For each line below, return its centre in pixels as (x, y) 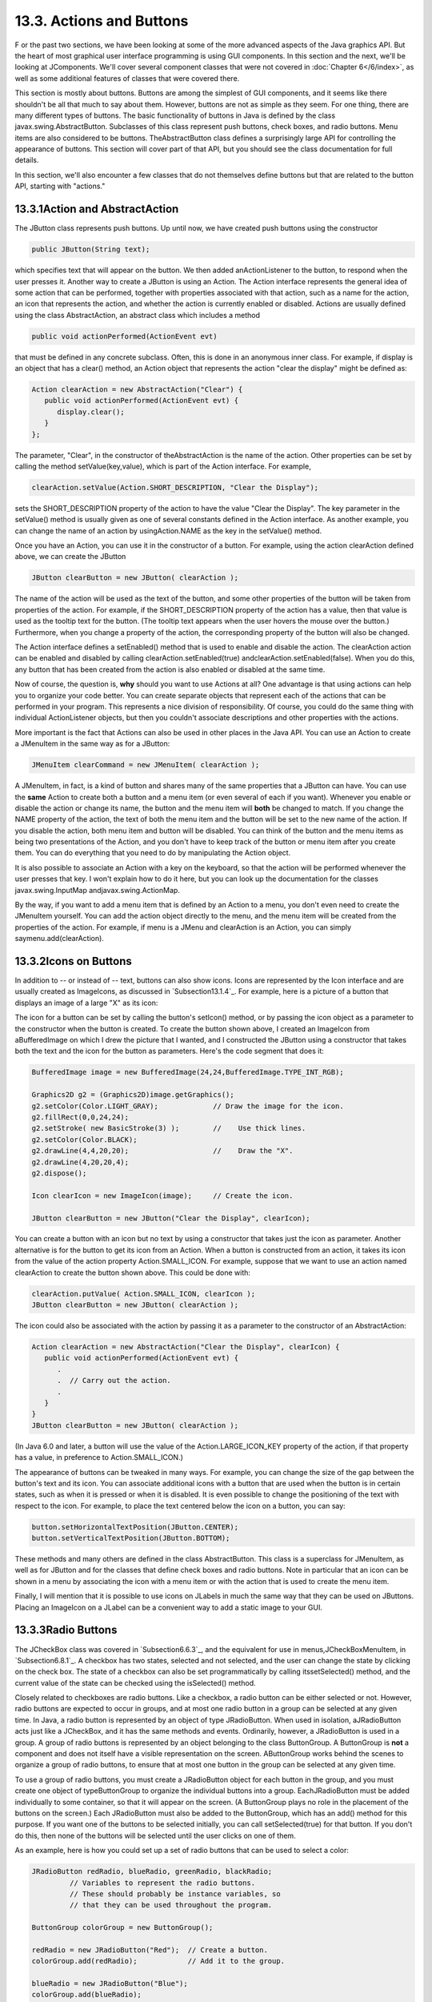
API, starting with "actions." (60, 186)
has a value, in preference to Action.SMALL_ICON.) (99, 1457)
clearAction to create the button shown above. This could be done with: (133, 1272)
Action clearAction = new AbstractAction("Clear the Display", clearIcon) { (186, 1347)
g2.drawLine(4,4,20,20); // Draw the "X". (162, 1151)
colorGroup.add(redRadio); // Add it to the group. (158, 1961)
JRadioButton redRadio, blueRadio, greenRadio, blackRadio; (152, 1871)
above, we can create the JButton (70, 557)
